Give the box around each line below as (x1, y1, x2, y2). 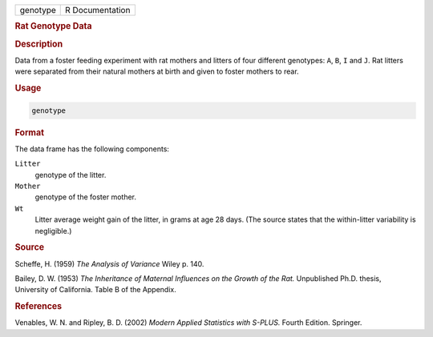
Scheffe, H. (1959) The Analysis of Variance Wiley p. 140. (14, 259, 204, 268)
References (14, 301, 63, 312)
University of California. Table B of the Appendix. (14, 285, 176, 295)
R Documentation (65, 5, 131, 15)
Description (14, 38, 63, 50)
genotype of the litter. (34, 170, 107, 179)
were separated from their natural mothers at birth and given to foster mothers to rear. (14, 66, 300, 76)
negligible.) (34, 226, 72, 235)
